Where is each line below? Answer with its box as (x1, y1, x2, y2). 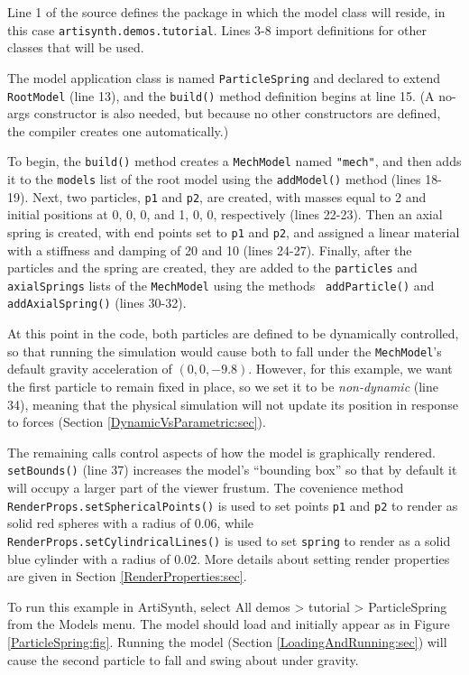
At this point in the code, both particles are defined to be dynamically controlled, (7, 324, 459, 343)
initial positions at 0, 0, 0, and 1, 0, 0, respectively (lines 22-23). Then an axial (7, 205, 443, 224)
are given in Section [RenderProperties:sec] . (7, 567, 247, 586)
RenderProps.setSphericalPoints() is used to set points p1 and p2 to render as (7, 495, 458, 514)
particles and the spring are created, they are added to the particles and (7, 258, 418, 277)
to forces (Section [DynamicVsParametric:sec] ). (7, 412, 266, 431)
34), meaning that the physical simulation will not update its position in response (7, 394, 458, 413)
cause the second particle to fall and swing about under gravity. (7, 650, 359, 669)
